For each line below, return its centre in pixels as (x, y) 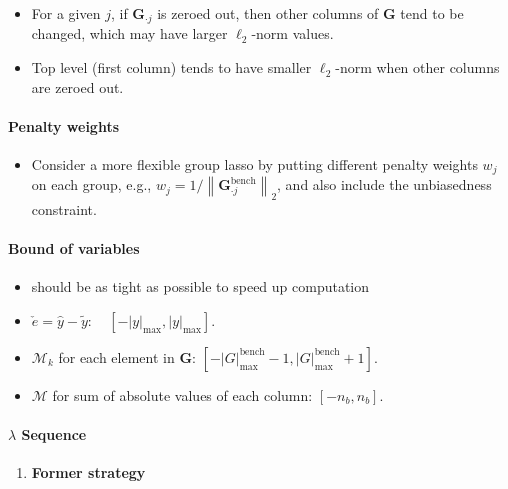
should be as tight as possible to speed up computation (200, 286)
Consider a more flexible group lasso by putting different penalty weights (254, 164)
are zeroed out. (77, 86)
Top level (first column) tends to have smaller (171, 67)
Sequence (54, 434)
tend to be (432, 13)
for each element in (116, 356)
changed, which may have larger (129, 33)
